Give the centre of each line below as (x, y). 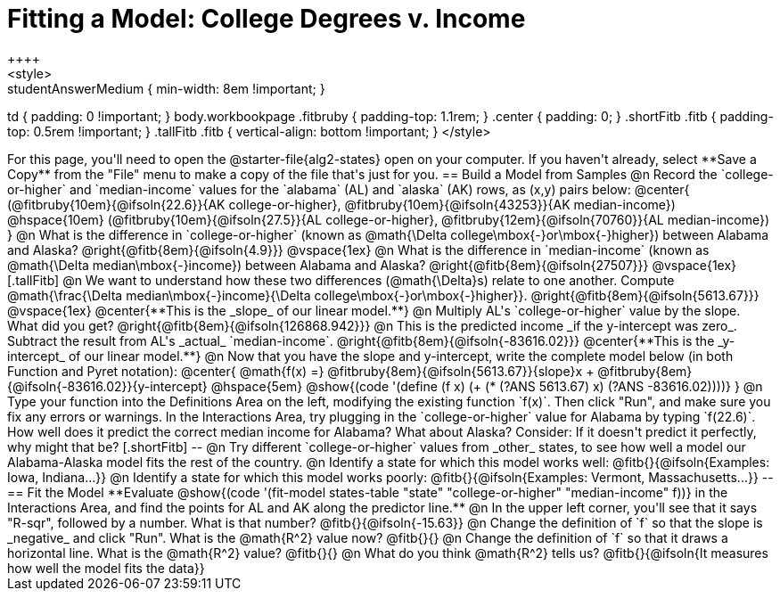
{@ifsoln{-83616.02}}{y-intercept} (107, 386)
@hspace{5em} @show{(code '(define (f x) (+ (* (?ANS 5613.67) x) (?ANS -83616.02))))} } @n (487, 386)
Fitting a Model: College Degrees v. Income (267, 19)
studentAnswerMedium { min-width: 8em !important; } (166, 88)
